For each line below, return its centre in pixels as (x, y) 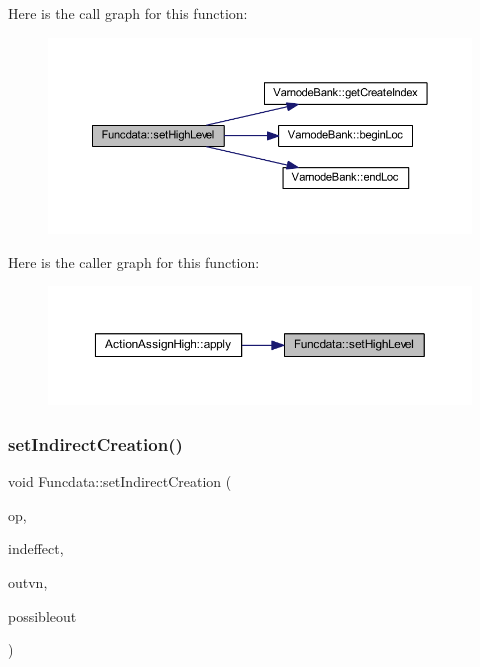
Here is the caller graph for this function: (134, 261)
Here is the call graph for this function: (128, 13)
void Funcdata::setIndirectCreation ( (120, 481)
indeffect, (36, 548)
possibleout (42, 615)
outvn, (28, 581)
